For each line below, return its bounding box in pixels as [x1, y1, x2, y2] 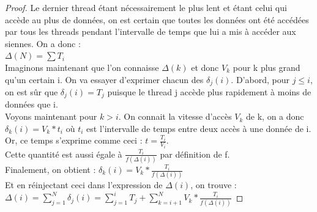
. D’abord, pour [231, 73, 289, 86]
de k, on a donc [246, 110, 304, 123]
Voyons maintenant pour [5, 110, 97, 123]
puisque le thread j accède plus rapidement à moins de [107, 86, 311, 98]
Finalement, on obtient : [5, 163, 96, 176]
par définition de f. [160, 147, 230, 160]
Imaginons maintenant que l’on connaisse [5, 60, 159, 73]
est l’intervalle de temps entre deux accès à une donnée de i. [86, 122, 311, 134]
